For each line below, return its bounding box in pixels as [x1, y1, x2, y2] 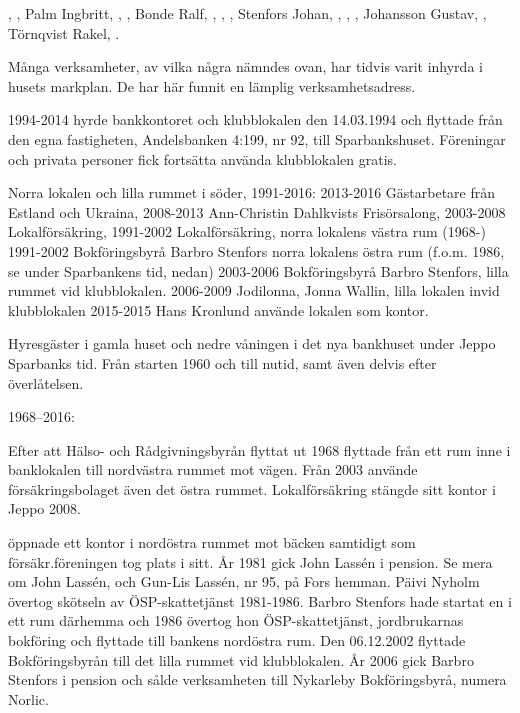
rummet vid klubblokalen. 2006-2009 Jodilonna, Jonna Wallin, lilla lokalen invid [8, 280, 500, 301]
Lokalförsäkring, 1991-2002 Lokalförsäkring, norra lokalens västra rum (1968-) [8, 221, 486, 242]
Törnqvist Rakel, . [8, 22, 120, 43]
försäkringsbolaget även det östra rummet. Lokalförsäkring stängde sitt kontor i [8, 478, 496, 499]
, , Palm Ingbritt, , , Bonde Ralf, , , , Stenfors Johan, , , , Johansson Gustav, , [8, 3, 487, 23]
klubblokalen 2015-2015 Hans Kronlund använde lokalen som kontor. [8, 299, 429, 320]
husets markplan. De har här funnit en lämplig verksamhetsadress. [8, 75, 416, 96]
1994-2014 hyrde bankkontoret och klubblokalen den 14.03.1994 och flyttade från [8, 109, 503, 130]
